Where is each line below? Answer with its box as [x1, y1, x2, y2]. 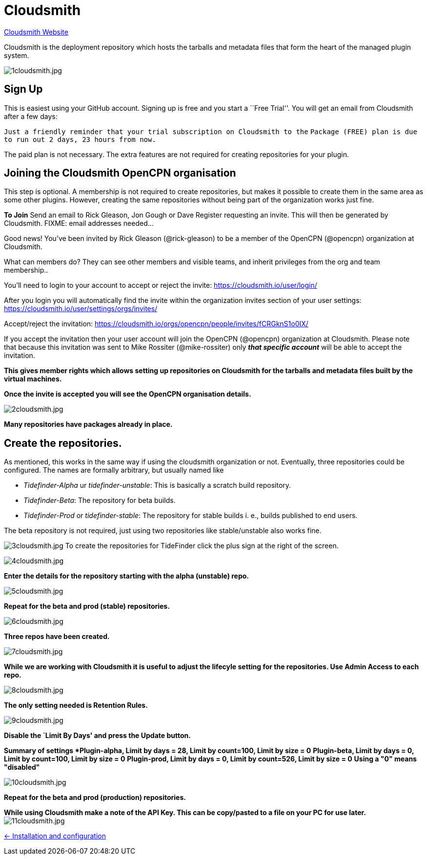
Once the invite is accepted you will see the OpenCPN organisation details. [4, 390, 251, 399]
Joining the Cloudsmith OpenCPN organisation [4, 167, 236, 180]
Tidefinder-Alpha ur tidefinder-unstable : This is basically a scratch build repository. [23, 481, 291, 490]
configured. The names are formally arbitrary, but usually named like [4, 466, 224, 475]
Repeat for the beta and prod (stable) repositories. [4, 602, 170, 611]
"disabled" [4, 763, 40, 772]
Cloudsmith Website [4, 27, 68, 36]
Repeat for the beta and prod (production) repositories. [4, 793, 186, 802]
